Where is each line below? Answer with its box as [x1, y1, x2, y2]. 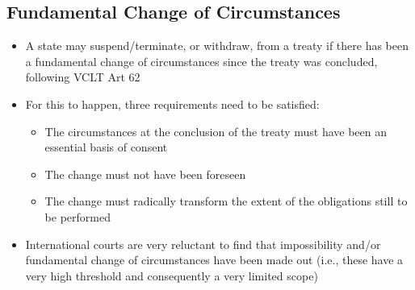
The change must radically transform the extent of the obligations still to [44, 193, 408, 209]
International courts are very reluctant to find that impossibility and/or [25, 235, 381, 252]
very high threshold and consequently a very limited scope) [25, 267, 318, 284]
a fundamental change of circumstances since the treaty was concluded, [25, 52, 378, 69]
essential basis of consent [44, 139, 168, 155]
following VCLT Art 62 [25, 68, 140, 85]
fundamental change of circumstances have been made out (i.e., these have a [25, 251, 404, 268]
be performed [44, 208, 111, 225]
